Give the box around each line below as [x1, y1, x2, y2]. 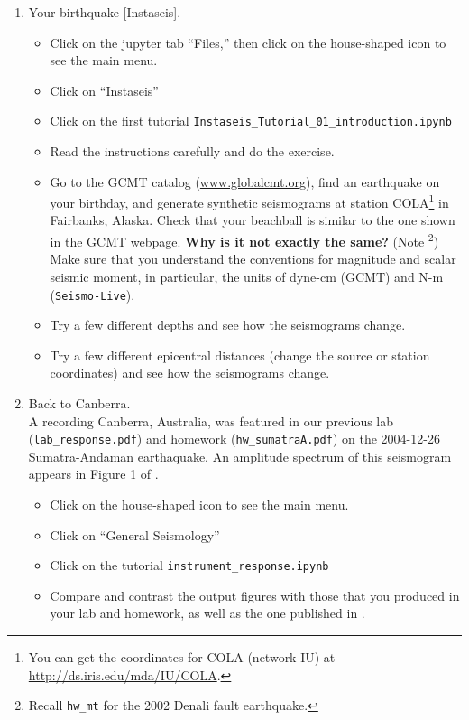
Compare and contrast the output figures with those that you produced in [50, 585, 460, 604]
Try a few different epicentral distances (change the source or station [50, 345, 430, 364]
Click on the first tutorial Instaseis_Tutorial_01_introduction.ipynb [50, 111, 452, 130]
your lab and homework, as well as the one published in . [50, 603, 365, 622]
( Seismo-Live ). [50, 285, 135, 304]
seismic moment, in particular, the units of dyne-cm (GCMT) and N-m [50, 266, 444, 285]
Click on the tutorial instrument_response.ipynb [50, 556, 329, 575]
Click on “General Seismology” [50, 525, 220, 544]
